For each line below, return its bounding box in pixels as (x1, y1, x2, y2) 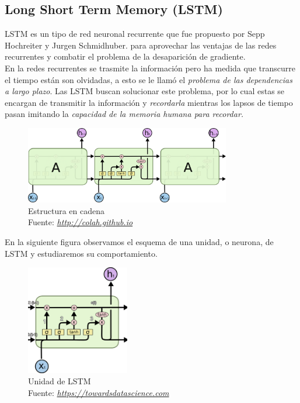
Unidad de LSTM (28, 375, 91, 387)
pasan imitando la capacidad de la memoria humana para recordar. (5, 108, 244, 120)
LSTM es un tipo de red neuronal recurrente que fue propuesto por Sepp (5, 27, 265, 40)
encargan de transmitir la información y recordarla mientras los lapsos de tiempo (5, 96, 293, 108)
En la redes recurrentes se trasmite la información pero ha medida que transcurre (5, 61, 295, 74)
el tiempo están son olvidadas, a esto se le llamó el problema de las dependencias (5, 73, 292, 85)
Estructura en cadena (28, 204, 105, 216)
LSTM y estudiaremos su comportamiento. (5, 247, 158, 259)
